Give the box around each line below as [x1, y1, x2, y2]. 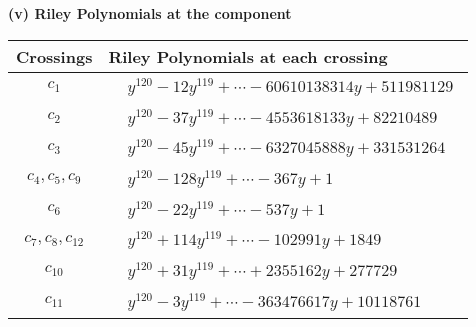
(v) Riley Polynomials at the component [8, 3, 292, 23]
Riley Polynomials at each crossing [108, 44, 388, 68]
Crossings [16, 44, 93, 68]
